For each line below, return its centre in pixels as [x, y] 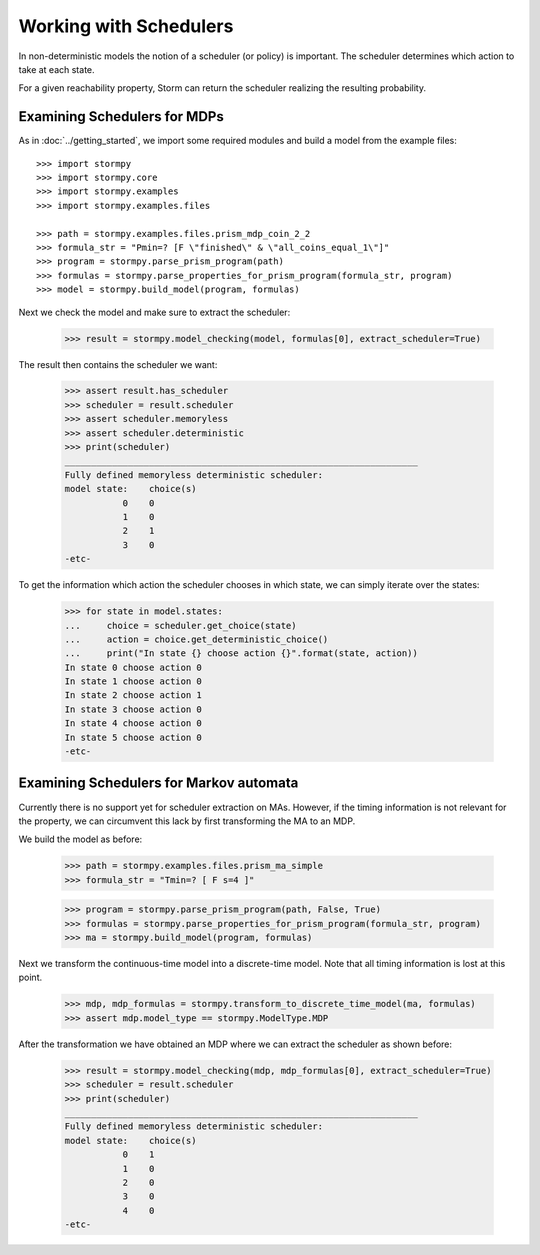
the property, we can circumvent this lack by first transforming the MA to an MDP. [187, 821]
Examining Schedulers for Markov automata [158, 783]
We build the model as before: [80, 839]
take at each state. [56, 69]
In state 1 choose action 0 [133, 681]
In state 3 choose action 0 [133, 709]
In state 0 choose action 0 [133, 667]
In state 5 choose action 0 [133, 737]
